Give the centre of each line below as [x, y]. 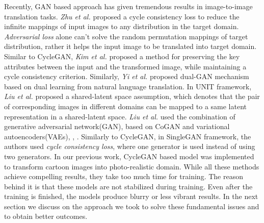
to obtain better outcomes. [46, 216]
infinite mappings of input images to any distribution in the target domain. [122, 26]
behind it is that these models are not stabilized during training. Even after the [128, 186]
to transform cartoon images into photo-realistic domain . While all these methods [132, 166]
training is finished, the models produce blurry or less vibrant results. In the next [131, 196]
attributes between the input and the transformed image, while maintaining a [125, 66]
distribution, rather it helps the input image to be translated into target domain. [130, 46]
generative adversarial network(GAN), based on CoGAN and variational [117, 126]
